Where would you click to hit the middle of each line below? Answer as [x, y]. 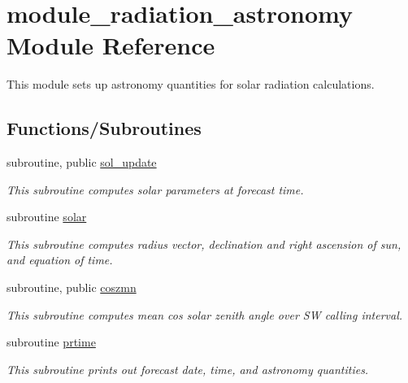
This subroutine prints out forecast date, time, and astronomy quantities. [188, 369]
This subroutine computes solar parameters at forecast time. [155, 189]
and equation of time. [60, 260]
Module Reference [111, 45]
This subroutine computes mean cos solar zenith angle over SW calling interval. [205, 314]
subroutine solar [47, 217]
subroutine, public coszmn [72, 287]
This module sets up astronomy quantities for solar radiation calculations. [191, 84]
